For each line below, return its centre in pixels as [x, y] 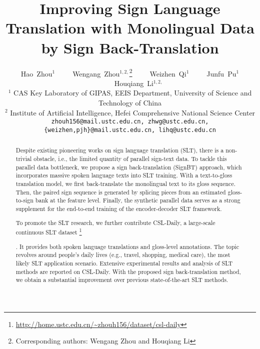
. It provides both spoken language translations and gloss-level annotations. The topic [127, 246]
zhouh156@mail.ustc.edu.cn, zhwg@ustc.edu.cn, [130, 122]
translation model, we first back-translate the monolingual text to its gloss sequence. [125, 183]
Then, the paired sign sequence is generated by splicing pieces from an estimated [121, 192]
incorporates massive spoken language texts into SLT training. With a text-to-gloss [124, 175]
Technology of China [130, 102]
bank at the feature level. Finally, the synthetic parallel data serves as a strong [138, 200]
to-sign [24, 200]
